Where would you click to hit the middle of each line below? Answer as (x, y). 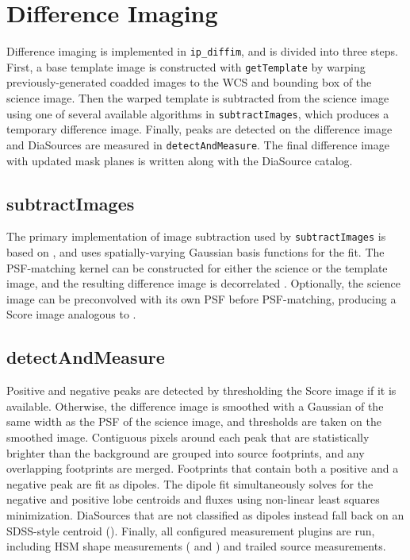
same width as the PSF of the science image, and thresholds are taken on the (194, 421)
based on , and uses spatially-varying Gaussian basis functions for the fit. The (195, 251)
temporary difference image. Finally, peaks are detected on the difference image (199, 129)
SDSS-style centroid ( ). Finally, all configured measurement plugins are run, (191, 530)
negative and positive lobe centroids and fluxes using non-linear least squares (193, 499)
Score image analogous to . (71, 314)
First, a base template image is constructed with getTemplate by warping (186, 66)
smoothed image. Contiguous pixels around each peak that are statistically (188, 436)
